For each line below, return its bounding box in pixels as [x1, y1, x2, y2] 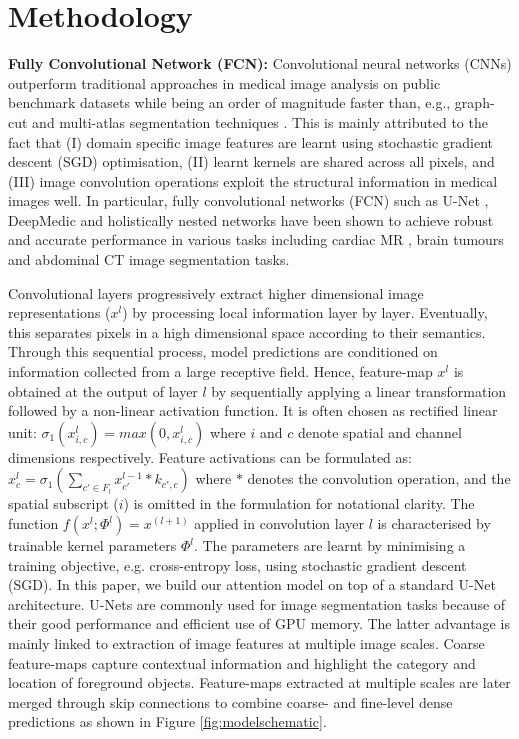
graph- [454, 92, 495, 113]
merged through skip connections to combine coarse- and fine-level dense [8, 691, 453, 712]
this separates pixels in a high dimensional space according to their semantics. [8, 321, 486, 342]
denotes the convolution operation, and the [247, 468, 511, 489]
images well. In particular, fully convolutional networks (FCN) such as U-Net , [8, 190, 489, 211]
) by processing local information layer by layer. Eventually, [122, 302, 488, 323]
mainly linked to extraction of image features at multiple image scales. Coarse [8, 632, 485, 653]
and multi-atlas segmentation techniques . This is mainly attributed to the [32, 111, 488, 132]
